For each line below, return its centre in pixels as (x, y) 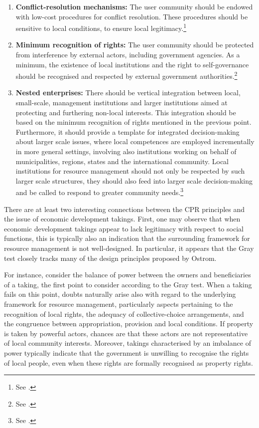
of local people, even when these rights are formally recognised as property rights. (129, 362)
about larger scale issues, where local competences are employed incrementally (135, 141)
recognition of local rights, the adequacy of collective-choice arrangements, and (124, 314)
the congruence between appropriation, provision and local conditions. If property (129, 323)
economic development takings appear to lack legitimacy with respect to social (124, 228)
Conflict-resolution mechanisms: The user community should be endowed (134, 6)
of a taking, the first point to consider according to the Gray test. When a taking (128, 284)
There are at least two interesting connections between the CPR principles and (125, 209)
